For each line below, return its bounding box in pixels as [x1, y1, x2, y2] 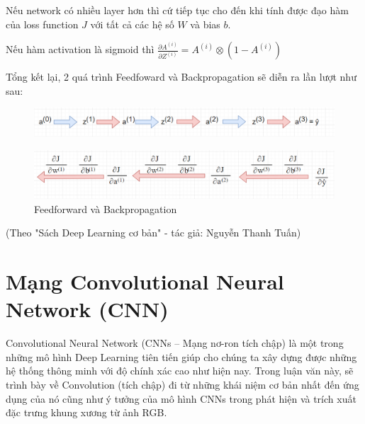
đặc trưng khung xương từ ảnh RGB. [6, 405, 167, 420]
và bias [190, 16, 220, 31]
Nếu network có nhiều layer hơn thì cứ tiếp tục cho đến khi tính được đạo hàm [6, 3, 349, 17]
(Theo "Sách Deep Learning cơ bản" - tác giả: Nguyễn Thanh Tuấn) [6, 225, 301, 240]
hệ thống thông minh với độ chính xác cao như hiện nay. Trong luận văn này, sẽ [6, 363, 354, 378]
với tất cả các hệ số [90, 16, 174, 31]
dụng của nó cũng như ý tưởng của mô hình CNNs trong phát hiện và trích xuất [6, 391, 356, 406]
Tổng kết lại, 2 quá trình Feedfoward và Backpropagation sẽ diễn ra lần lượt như [6, 69, 356, 84]
